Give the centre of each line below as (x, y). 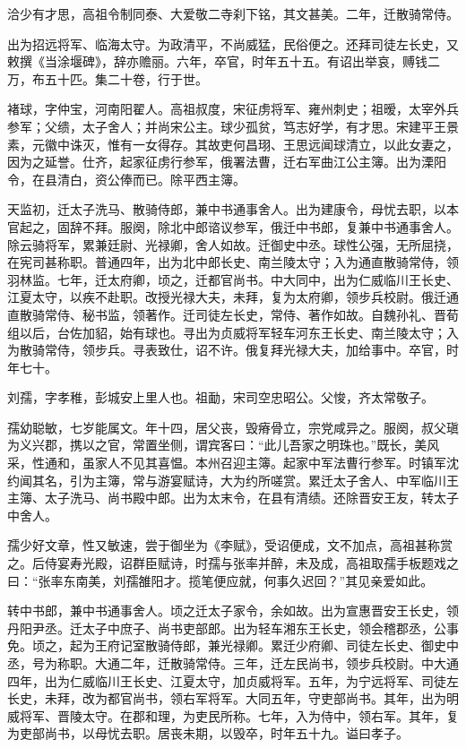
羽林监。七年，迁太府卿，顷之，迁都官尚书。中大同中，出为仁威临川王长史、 (233, 279)
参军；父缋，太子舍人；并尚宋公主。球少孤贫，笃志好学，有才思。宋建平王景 (233, 126)
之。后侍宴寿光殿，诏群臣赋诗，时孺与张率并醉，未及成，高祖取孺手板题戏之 (233, 563)
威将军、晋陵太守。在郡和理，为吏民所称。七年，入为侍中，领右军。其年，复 (233, 715)
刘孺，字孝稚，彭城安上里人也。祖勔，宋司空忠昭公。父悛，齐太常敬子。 (220, 397)
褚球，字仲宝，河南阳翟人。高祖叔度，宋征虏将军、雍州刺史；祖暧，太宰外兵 (233, 109)
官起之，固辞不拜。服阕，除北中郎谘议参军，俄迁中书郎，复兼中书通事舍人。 (233, 226)
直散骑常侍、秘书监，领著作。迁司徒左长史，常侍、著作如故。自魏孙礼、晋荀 (233, 314)
